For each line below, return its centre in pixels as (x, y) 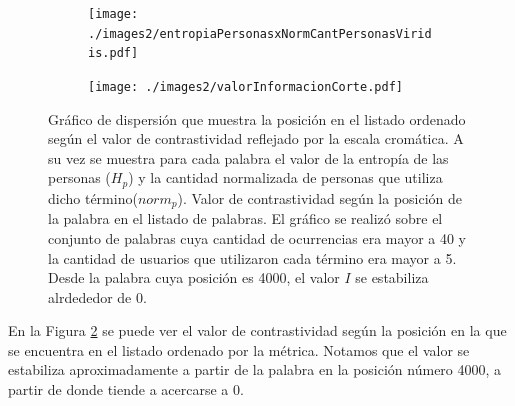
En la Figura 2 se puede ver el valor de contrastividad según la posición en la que (257, 330)
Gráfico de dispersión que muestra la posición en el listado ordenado (257, 118)
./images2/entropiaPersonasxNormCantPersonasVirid (260, 33)
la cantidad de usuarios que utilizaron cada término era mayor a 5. (252, 257)
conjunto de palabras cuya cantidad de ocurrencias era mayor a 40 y (257, 237)
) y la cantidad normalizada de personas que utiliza (285, 177)
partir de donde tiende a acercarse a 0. (126, 389)
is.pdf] (113, 53)
